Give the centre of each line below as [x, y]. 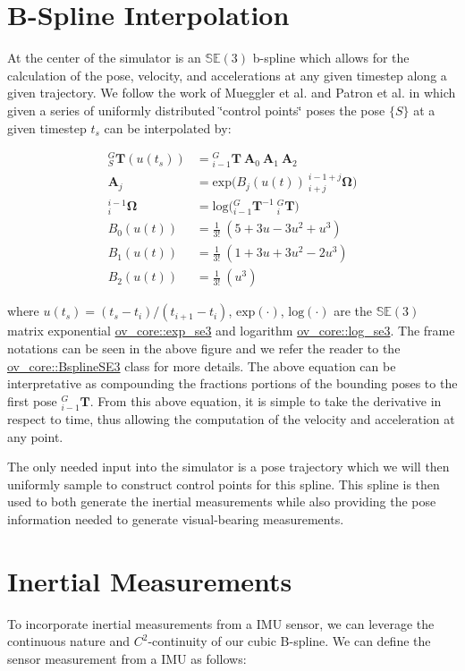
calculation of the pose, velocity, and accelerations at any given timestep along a [227, 75]
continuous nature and [69, 641]
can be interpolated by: [168, 127]
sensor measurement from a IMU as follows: [127, 658]
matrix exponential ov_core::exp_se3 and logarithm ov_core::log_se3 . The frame [231, 331]
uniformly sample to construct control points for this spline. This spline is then [224, 484]
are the [353, 311]
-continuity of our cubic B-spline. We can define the [289, 641]
